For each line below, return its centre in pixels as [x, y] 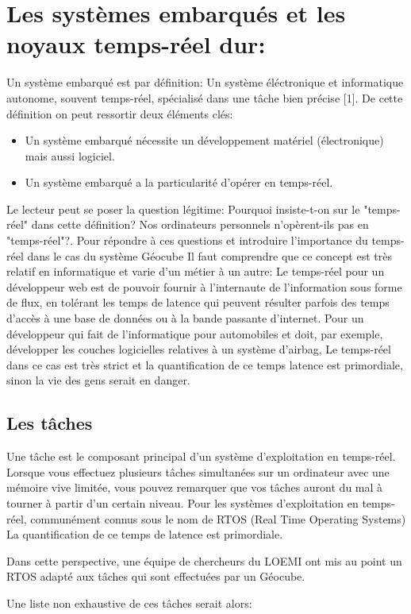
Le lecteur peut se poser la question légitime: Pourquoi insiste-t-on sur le [183, 209]
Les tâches [50, 423]
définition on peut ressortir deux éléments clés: [120, 113]
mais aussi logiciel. [70, 155]
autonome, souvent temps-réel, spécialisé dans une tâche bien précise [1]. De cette [205, 97]
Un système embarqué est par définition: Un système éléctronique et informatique [205, 82]
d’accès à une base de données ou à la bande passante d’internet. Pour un [185, 318]
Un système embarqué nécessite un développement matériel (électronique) [204, 140]
